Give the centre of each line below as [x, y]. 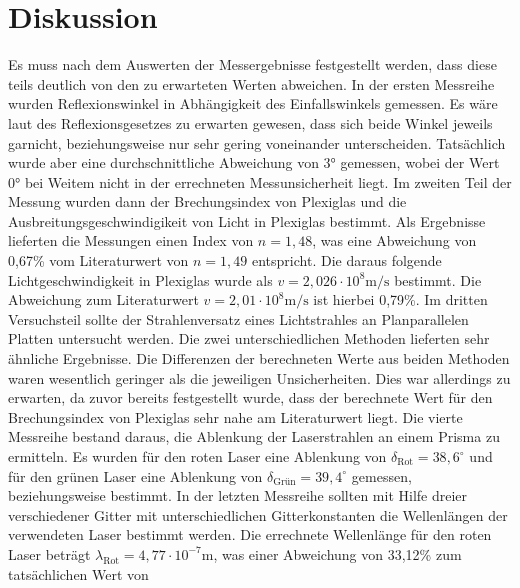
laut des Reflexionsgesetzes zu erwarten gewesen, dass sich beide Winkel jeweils [250, 122]
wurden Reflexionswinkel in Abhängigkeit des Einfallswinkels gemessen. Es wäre [253, 103]
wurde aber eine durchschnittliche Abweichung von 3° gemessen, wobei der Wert [254, 162]
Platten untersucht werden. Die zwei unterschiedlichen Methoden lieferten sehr [249, 338]
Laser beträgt [49, 553]
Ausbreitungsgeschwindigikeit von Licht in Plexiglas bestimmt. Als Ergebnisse [247, 220]
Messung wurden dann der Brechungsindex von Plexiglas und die [207, 201]
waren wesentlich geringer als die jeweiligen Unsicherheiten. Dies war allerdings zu [259, 377]
